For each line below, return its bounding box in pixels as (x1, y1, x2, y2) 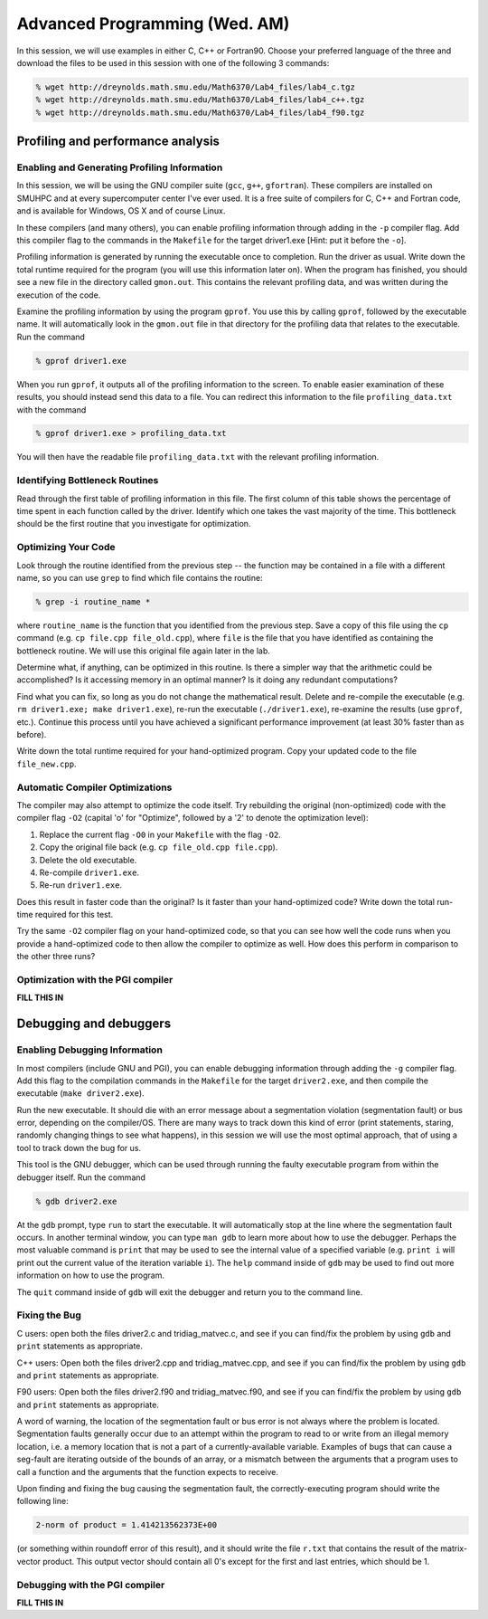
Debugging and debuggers (16, 1016, 172, 1032)
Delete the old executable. (39, 854, 137, 865)
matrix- (439, 1543, 468, 1554)
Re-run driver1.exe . (39, 880, 122, 890)
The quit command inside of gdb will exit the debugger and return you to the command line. (16, 1286, 363, 1298)
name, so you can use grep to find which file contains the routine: (16, 572, 263, 583)
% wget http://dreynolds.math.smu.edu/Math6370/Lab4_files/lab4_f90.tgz (35, 107, 365, 118)
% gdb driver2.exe (35, 1195, 117, 1206)
